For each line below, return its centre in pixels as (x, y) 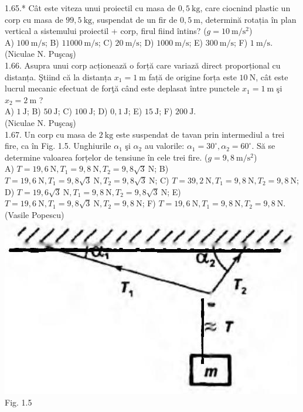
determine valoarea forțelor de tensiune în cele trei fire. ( (106, 157)
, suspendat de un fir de (135, 19)
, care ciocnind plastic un (245, 8)
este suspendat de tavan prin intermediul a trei (200, 134)
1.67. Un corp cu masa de (51, 134)
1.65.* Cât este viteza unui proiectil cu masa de (90, 8)
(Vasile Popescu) (35, 214)
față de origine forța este (193, 76)
